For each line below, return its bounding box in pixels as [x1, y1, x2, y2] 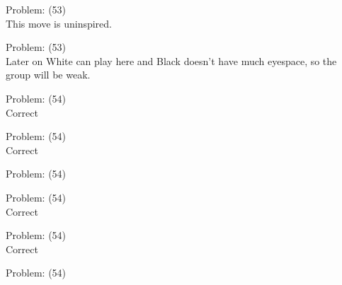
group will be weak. [6, 67, 91, 82]
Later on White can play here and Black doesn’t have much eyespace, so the [6, 53, 337, 68]
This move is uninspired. [6, 16, 112, 30]
